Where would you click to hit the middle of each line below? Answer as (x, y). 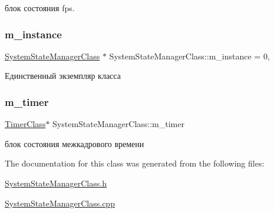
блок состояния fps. (40, 8)
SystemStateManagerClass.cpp (60, 203)
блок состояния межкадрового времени (75, 143)
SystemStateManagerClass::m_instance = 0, (189, 56)
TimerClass (25, 124)
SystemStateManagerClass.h (56, 183)
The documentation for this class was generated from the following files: (135, 163)
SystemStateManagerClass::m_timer (118, 124)
